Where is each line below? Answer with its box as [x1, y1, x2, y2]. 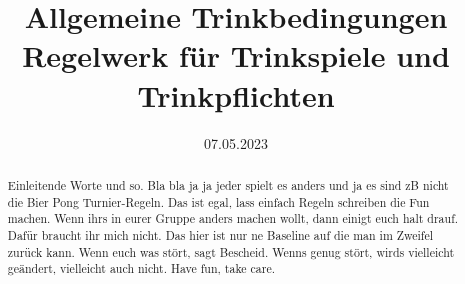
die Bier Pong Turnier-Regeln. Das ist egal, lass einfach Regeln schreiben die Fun [7, 193, 430, 210]
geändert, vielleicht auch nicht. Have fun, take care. [7, 260, 276, 277]
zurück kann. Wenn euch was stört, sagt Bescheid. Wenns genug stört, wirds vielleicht [7, 243, 455, 260]
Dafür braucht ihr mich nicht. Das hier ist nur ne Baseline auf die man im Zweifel [7, 226, 434, 243]
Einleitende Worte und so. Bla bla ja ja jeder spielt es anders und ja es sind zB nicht [7, 176, 449, 193]
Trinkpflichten [137, 74, 335, 115]
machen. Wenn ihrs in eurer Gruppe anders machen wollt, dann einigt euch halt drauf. [7, 210, 459, 227]
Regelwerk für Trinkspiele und [22, 35, 450, 76]
